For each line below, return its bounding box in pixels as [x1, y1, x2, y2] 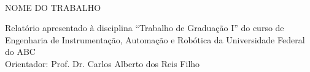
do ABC [5, 45, 36, 58]
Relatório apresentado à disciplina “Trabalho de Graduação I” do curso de [5, 21, 284, 34]
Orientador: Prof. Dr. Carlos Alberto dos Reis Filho [5, 57, 200, 70]
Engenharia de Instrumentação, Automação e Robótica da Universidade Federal [5, 33, 305, 46]
